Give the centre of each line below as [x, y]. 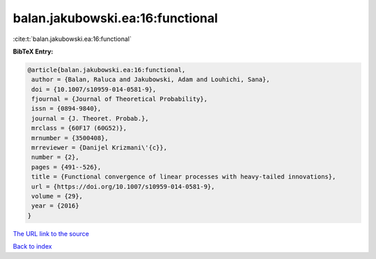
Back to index [32, 247]
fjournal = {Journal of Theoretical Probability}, [120, 99]
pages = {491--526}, [66, 167]
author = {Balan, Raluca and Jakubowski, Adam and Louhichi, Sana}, [151, 80]
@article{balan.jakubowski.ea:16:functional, [107, 70]
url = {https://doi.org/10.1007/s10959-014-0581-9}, [123, 186]
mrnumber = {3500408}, [70, 138]
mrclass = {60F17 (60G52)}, [79, 128]
